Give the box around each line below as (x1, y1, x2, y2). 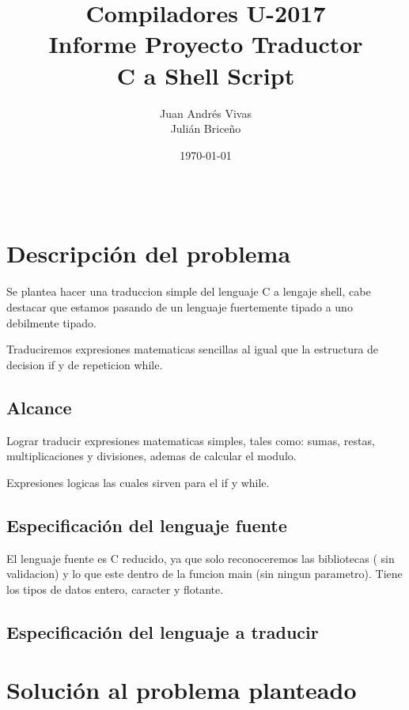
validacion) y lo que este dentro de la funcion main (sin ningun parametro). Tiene (6, 565, 403, 582)
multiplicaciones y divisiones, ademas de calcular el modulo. (6, 448, 297, 464)
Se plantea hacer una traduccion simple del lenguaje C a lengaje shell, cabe (6, 283, 371, 300)
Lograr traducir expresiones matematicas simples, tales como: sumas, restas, (6, 432, 375, 448)
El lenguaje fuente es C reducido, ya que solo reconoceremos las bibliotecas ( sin (6, 549, 395, 566)
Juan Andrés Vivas (160, 104, 252, 121)
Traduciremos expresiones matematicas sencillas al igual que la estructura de (6, 341, 379, 357)
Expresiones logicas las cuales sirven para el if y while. (6, 474, 270, 490)
